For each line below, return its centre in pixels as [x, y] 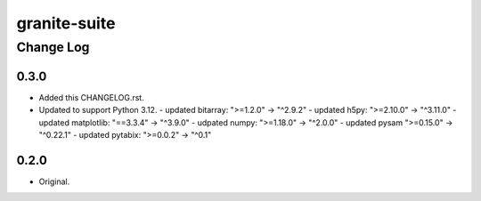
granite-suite [66, 23]
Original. [54, 181]
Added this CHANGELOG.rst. [91, 97]
